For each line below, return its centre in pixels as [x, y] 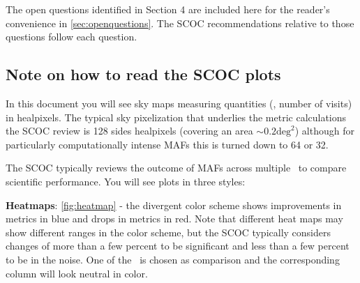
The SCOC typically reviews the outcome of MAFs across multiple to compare [176, 168]
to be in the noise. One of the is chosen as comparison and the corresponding [173, 259]
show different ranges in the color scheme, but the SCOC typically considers [168, 232]
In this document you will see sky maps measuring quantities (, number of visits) [179, 103]
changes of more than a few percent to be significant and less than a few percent [178, 246]
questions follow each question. [72, 37]
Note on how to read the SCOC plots [143, 74]
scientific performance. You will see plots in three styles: [126, 181]
